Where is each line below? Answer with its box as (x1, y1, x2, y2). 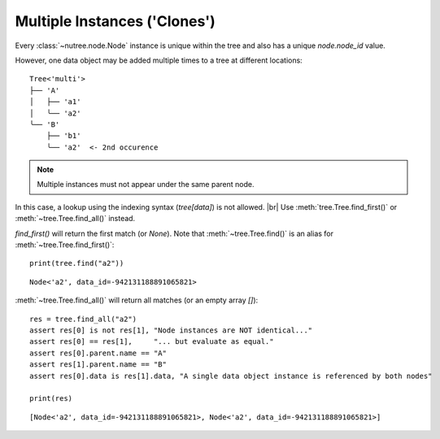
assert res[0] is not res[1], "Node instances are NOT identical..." (29, 325, 313, 335)
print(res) (29, 394, 73, 403)
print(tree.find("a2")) (29, 259, 124, 268)
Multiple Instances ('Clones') (15, 12, 216, 30)
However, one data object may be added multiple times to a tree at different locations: (15, 55, 303, 65)
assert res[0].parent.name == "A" (29, 348, 167, 358)
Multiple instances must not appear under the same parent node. (37, 180, 255, 189)
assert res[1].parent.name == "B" (29, 360, 167, 369)
